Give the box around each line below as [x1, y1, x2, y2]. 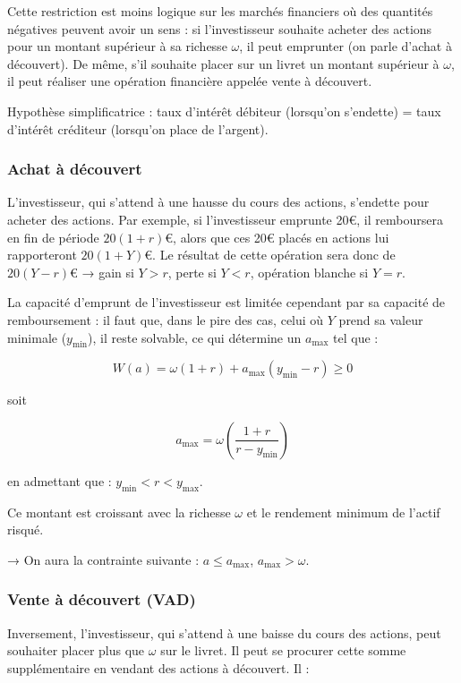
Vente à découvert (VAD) [7, 588, 196, 610]
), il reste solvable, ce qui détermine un [88, 328, 302, 346]
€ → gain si [70, 262, 134, 281]
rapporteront [7, 245, 77, 264]
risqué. [7, 520, 44, 539]
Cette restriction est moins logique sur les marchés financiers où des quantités [7, 2, 433, 20]
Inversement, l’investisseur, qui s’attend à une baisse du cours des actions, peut [7, 623, 441, 642]
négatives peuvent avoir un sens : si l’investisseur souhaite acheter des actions [7, 19, 432, 38]
